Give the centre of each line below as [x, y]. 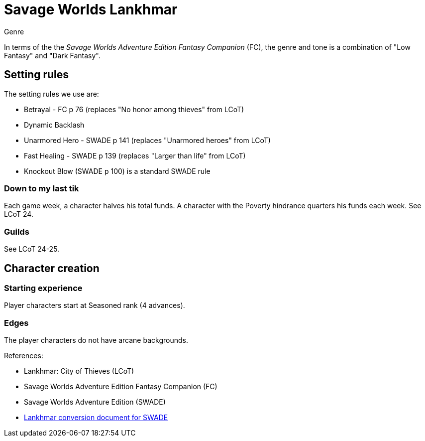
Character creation [52, 268]
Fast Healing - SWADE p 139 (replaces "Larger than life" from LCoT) [135, 155]
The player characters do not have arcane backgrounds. [96, 340]
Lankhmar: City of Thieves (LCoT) [79, 371]
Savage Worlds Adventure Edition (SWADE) [95, 402]
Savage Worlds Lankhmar [91, 9]
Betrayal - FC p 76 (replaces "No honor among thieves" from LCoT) [134, 109]
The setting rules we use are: [52, 94]
